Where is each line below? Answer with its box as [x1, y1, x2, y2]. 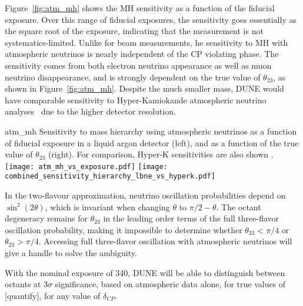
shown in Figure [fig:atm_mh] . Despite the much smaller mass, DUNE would [5, 82, 284, 95]
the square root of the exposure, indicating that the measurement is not [5, 25, 264, 37]
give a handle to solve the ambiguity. [5, 247, 137, 258]
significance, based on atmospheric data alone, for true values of [55, 278, 286, 290]
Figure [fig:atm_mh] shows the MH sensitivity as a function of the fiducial [5, 2, 275, 14]
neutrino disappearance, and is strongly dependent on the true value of [5, 70, 261, 83]
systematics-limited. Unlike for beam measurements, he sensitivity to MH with [5, 36, 288, 48]
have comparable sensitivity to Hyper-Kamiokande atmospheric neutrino [5, 93, 267, 106]
